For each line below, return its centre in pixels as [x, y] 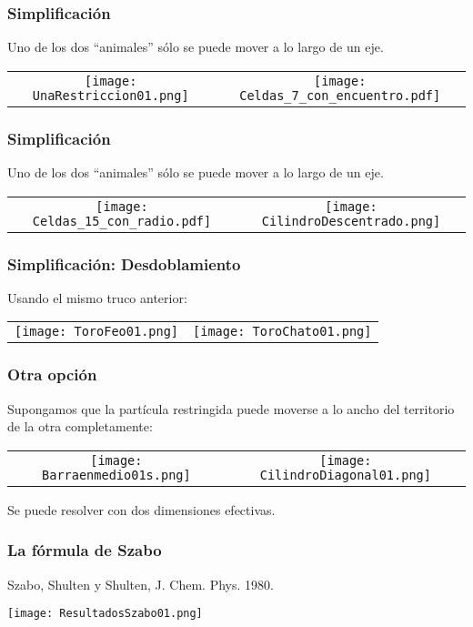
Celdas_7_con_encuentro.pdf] [340, 95]
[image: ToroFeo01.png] [97, 332]
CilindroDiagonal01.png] [345, 475]
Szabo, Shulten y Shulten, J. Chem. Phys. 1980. [141, 584]
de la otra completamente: [80, 426]
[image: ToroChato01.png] [282, 332]
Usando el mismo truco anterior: [97, 297]
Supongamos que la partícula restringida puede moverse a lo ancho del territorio [231, 408]
